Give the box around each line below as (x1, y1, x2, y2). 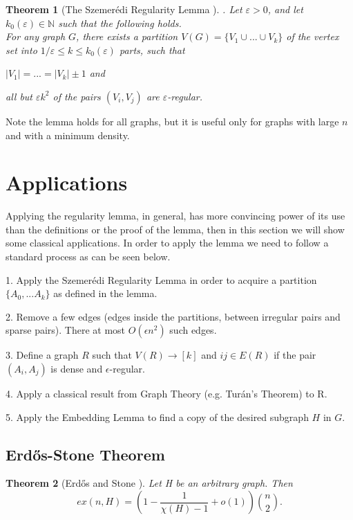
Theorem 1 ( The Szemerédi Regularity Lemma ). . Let (6, 2, 242, 16)
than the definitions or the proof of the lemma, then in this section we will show (6, 222, 345, 236)
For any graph (6, 29, 66, 44)
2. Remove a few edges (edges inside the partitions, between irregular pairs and (6, 309, 341, 323)
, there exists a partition (76, 29, 178, 44)
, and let (267, 2, 303, 16)
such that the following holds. (58, 15, 182, 30)
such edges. (169, 323, 217, 337)
